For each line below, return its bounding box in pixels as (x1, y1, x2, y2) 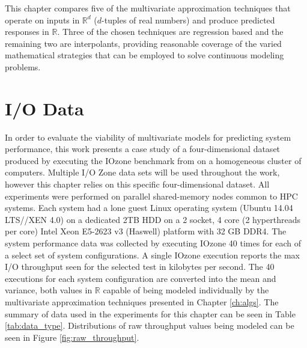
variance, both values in (5, 284, 93, 296)
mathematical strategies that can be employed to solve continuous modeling (5, 49, 284, 61)
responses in (5, 25, 49, 38)
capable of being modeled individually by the (103, 284, 269, 296)
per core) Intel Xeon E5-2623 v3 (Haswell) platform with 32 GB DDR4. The (5, 225, 287, 237)
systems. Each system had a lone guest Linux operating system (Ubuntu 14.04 (5, 201, 293, 214)
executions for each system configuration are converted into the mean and (5, 272, 276, 284)
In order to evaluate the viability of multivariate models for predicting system (5, 130, 291, 143)
